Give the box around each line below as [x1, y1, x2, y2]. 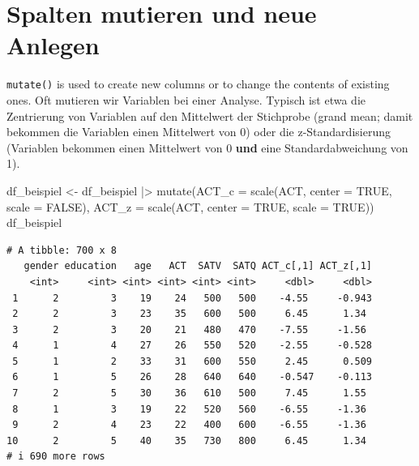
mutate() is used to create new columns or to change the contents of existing [6, 75, 390, 92]
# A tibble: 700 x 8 [6, 244, 118, 256]
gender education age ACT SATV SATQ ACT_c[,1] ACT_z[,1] [24, 260, 373, 272]
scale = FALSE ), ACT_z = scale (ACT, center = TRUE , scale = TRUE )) [6, 198, 374, 215]
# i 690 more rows [6, 451, 105, 463]
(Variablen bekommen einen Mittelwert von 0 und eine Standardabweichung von [6, 139, 408, 156]
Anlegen [6, 28, 100, 62]
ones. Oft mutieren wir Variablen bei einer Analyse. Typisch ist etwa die [6, 91, 366, 108]
